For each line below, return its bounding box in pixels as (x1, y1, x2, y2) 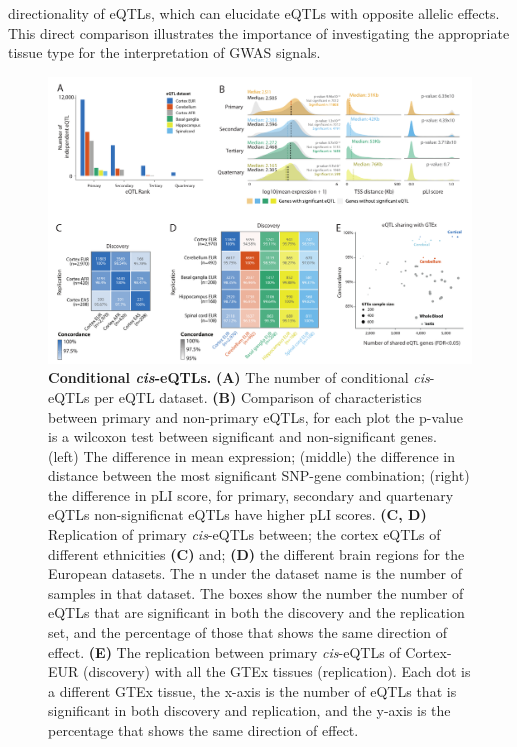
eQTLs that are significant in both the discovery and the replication (48, 602, 465, 623)
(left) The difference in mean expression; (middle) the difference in (48, 445, 456, 466)
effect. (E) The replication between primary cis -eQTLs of (48, 641, 401, 662)
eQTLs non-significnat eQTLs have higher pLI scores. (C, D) (48, 504, 427, 525)
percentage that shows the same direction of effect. (48, 720, 359, 740)
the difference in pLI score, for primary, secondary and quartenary (48, 484, 454, 505)
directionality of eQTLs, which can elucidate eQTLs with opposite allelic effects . (8, 3, 500, 23)
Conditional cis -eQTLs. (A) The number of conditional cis (48, 367, 430, 388)
